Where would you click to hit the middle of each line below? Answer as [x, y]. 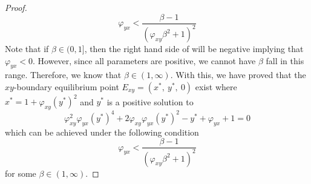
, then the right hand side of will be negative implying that [194, 48]
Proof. [16, 7]
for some [21, 173]
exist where [216, 86]
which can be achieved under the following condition [102, 132]
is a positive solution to [150, 101]
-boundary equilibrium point [66, 86]
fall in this [285, 60]
